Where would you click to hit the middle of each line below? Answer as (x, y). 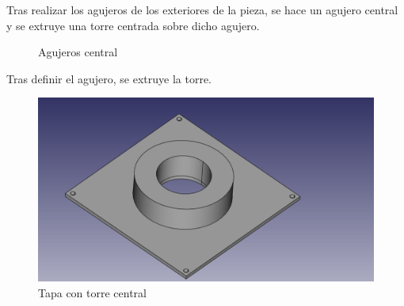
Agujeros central (78, 52)
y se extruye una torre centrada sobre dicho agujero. (133, 25)
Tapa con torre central (93, 292)
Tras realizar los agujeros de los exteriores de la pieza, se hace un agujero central (202, 10)
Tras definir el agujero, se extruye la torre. (109, 78)
